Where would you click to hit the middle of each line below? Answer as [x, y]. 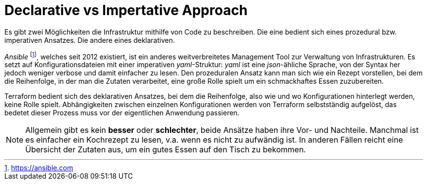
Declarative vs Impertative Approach [126, 10]
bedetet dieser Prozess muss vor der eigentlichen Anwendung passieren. [122, 113]
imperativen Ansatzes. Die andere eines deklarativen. [90, 40]
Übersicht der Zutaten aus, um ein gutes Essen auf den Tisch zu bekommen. [166, 150]
